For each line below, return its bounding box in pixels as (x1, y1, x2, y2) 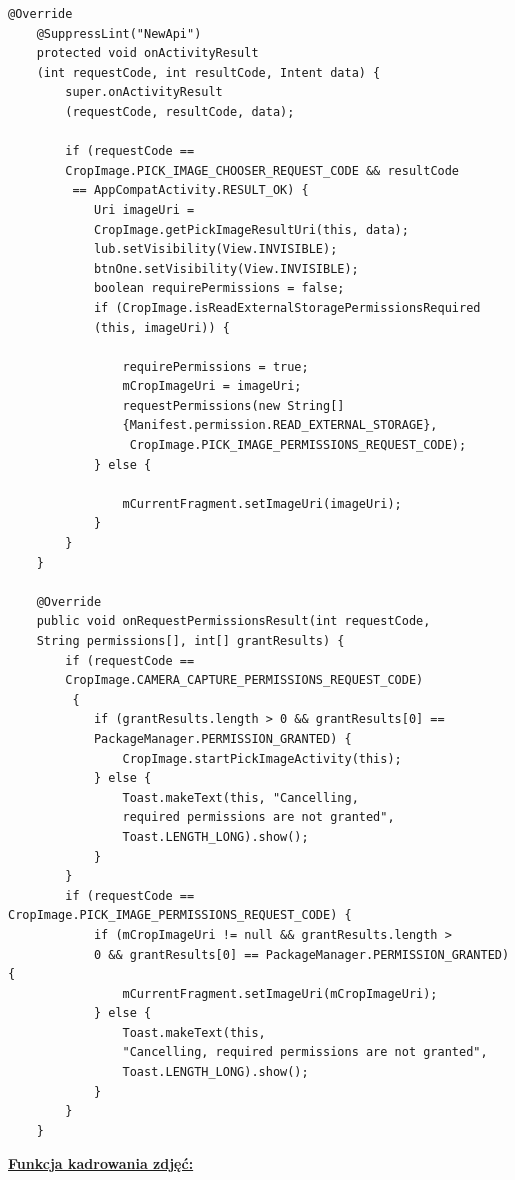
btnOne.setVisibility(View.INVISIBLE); (93, 261, 359, 276)
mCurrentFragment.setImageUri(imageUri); (122, 496, 402, 511)
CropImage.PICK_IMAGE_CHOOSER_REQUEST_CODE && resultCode (65, 163, 460, 178)
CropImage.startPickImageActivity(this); (122, 751, 402, 766)
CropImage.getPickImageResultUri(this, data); (93, 222, 409, 237)
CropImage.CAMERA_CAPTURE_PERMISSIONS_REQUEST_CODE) (65, 673, 424, 688)
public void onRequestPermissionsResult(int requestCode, (36, 614, 431, 629)
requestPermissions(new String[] (122, 398, 345, 413)
